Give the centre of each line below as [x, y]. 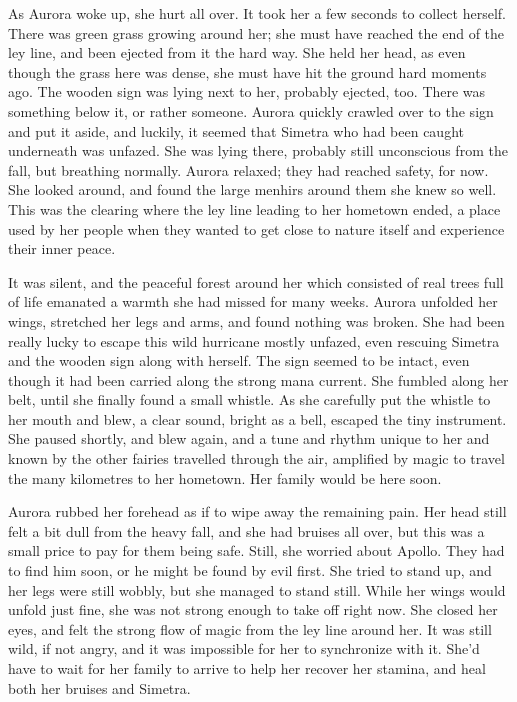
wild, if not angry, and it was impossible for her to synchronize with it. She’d [244, 648]
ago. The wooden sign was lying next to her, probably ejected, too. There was [247, 91]
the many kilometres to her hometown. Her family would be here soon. [225, 477]
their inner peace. [62, 248]
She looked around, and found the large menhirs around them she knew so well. [252, 189]
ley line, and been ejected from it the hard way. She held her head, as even [237, 52]
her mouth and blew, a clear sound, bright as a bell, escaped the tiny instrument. [257, 418]
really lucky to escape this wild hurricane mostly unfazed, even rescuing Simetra [254, 340]
